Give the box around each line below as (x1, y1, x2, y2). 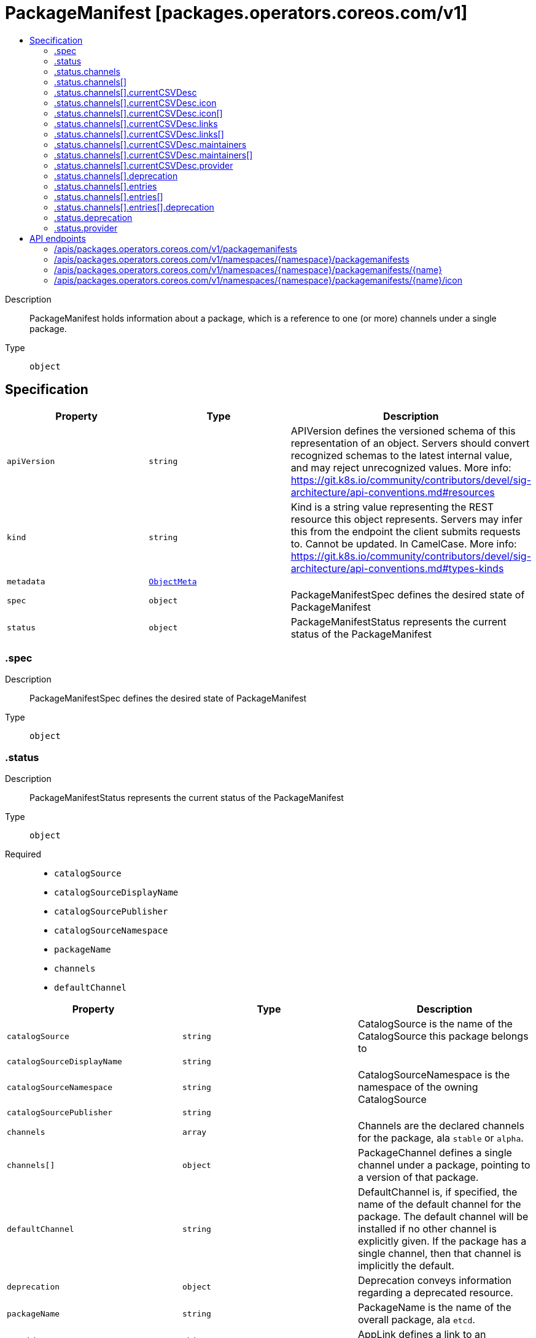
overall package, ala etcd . (357, 1313, 475, 1326)
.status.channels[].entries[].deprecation (54, 201, 214, 212)
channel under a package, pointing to (357, 1159, 530, 1172)
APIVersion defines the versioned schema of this (290, 424, 516, 437)
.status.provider (54, 222, 118, 233)
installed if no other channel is (357, 1223, 497, 1236)
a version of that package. (357, 1171, 479, 1184)
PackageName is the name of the (357, 1301, 511, 1314)
